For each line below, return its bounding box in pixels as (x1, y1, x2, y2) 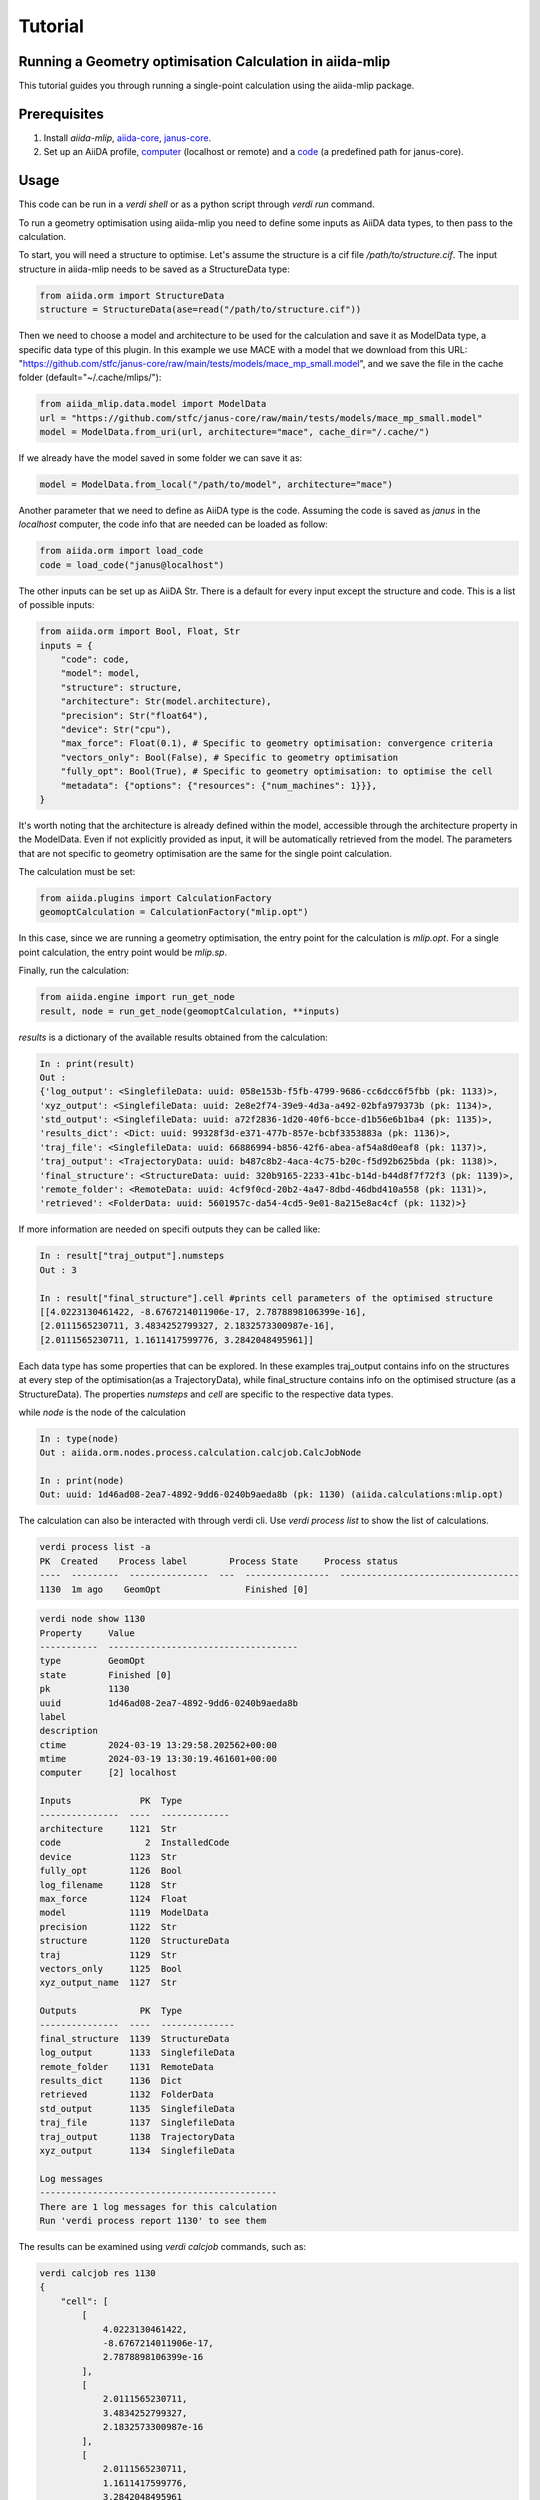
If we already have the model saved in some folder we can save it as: (18, 452, 303, 464)
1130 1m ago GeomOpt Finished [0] (39, 1583, 309, 1595)
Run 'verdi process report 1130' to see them (39, 2215, 267, 2226)
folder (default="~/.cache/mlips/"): (18, 371, 162, 384)
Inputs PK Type (39, 1795, 183, 1807)
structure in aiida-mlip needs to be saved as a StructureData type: (18, 263, 290, 275)
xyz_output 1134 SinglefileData (39, 2145, 235, 2157)
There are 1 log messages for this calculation (39, 2201, 277, 2212)
